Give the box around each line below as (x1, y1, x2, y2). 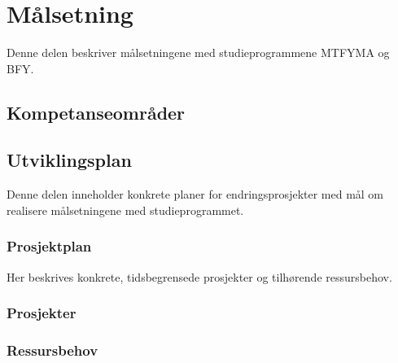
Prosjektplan (7, 236, 92, 256)
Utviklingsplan (7, 147, 132, 173)
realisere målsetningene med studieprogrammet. (7, 201, 244, 218)
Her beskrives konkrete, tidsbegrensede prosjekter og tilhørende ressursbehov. (7, 268, 392, 285)
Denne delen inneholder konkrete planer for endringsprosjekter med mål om (7, 186, 384, 203)
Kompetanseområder (7, 99, 186, 125)
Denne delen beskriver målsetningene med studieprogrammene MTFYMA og (7, 44, 390, 61)
